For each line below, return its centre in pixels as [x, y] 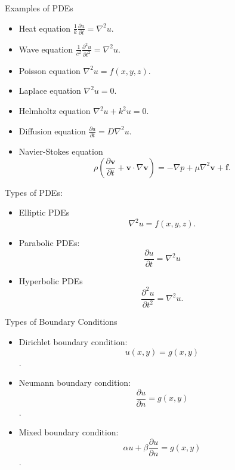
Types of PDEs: [34, 192]
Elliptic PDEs [44, 212]
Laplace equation [50, 90]
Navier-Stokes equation [61, 151]
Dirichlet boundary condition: [73, 341]
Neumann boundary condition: [75, 383]
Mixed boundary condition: [69, 432]
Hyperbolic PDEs [51, 280]
